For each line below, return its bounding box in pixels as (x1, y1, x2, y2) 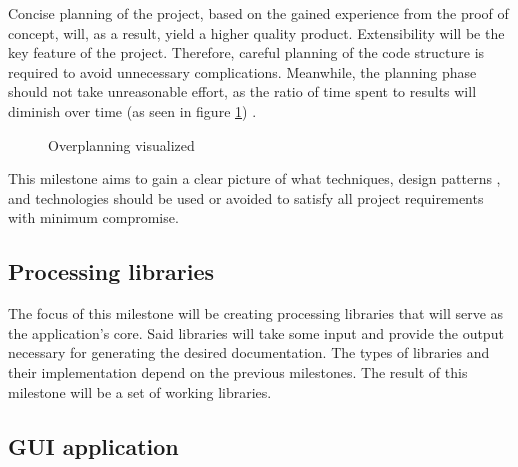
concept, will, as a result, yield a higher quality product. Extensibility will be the (8, 22, 505, 43)
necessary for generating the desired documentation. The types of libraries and (8, 342, 490, 363)
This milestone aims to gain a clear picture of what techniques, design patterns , (8, 168, 501, 189)
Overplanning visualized (48, 134, 195, 155)
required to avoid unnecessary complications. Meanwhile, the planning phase (8, 61, 477, 82)
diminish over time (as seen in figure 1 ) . (8, 100, 257, 121)
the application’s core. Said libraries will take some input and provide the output (8, 322, 504, 343)
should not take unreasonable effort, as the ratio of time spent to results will (8, 81, 477, 102)
